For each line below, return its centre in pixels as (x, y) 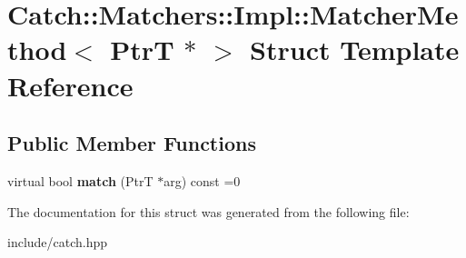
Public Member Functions (132, 143)
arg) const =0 (202, 180)
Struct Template (355, 50)
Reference (70, 85)
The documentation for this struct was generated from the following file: (208, 211)
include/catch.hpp (58, 242)
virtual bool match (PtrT (80, 180)
